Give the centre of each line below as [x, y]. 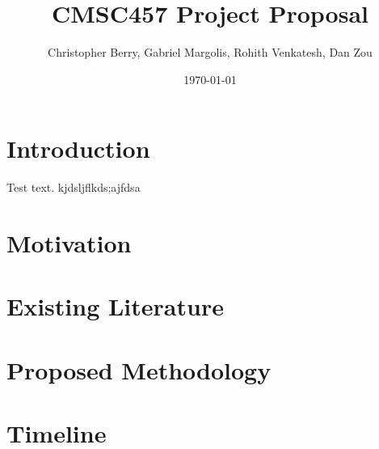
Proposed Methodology [139, 369]
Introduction [78, 148]
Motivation [69, 243]
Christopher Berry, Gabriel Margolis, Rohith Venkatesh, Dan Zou [210, 52]
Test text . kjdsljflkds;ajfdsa [74, 187]
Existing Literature [115, 306]
